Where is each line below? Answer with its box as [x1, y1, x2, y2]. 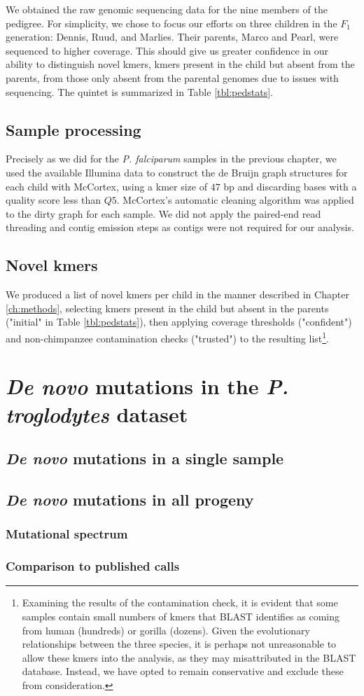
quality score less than [6, 193, 101, 207]
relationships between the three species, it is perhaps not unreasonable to [22, 636, 337, 651]
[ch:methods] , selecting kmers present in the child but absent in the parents [6, 300, 329, 315]
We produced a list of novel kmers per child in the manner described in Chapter [6, 287, 349, 302]
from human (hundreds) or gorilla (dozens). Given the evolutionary [22, 622, 310, 637]
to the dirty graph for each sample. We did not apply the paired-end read [6, 206, 321, 221]
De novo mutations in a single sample [6, 447, 284, 469]
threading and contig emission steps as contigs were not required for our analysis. [6, 220, 354, 235]
